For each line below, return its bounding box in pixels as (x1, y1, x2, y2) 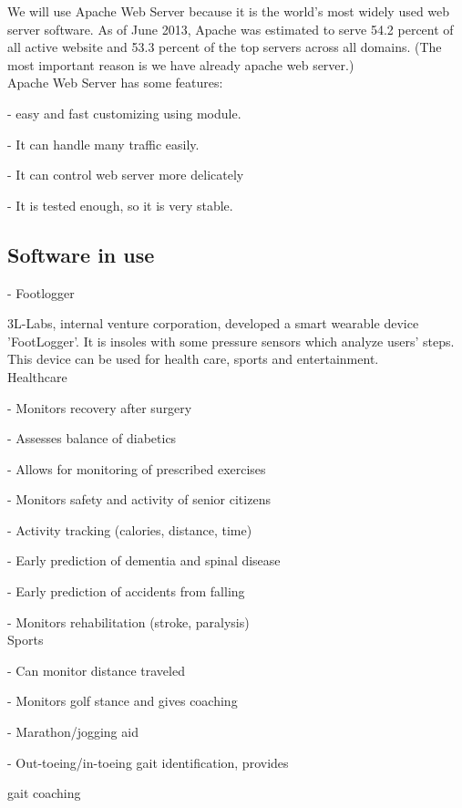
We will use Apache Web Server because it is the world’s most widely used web (7, 2, 450, 20)
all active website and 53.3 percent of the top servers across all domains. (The (7, 37, 442, 57)
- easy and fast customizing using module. (7, 103, 241, 122)
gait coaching (7, 783, 81, 803)
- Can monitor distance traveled (7, 660, 185, 679)
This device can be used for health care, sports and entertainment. (7, 349, 379, 368)
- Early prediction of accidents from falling (7, 582, 245, 601)
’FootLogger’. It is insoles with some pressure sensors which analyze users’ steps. (7, 331, 455, 350)
